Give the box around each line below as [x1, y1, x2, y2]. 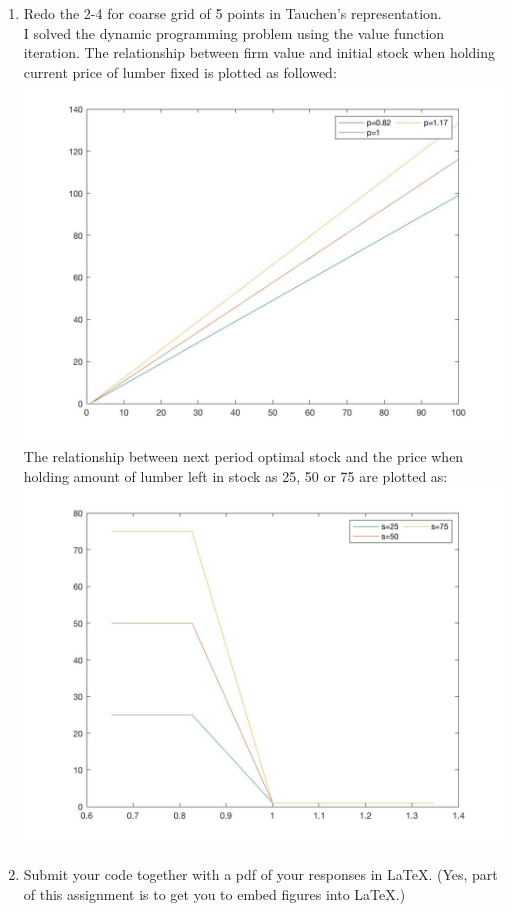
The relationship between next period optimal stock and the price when [23, 446, 464, 467]
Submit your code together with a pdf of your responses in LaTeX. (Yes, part [23, 864, 498, 885]
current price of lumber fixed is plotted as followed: [23, 61, 337, 82]
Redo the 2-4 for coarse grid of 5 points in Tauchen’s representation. [23, 3, 442, 23]
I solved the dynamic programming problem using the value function [23, 22, 445, 43]
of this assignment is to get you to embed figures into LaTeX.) [23, 883, 406, 904]
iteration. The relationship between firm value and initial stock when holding [23, 42, 496, 63]
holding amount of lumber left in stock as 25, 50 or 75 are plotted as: [23, 465, 448, 486]
